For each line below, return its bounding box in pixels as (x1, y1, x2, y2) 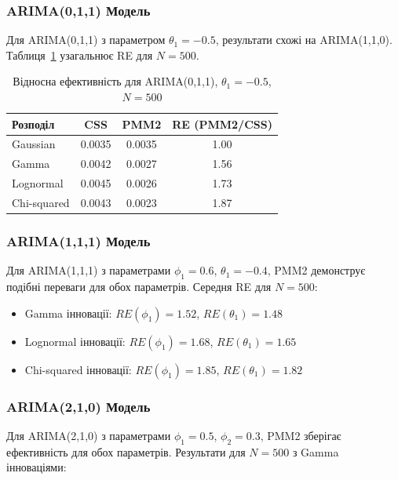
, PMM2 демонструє (267, 262, 366, 278)
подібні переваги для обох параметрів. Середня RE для (6, 278, 272, 295)
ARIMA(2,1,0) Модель (6, 396, 151, 416)
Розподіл (12, 115, 55, 132)
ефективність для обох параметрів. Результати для (6, 443, 246, 460)
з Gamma (292, 443, 339, 460)
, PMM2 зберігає (260, 427, 341, 443)
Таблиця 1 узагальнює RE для (6, 46, 153, 63)
